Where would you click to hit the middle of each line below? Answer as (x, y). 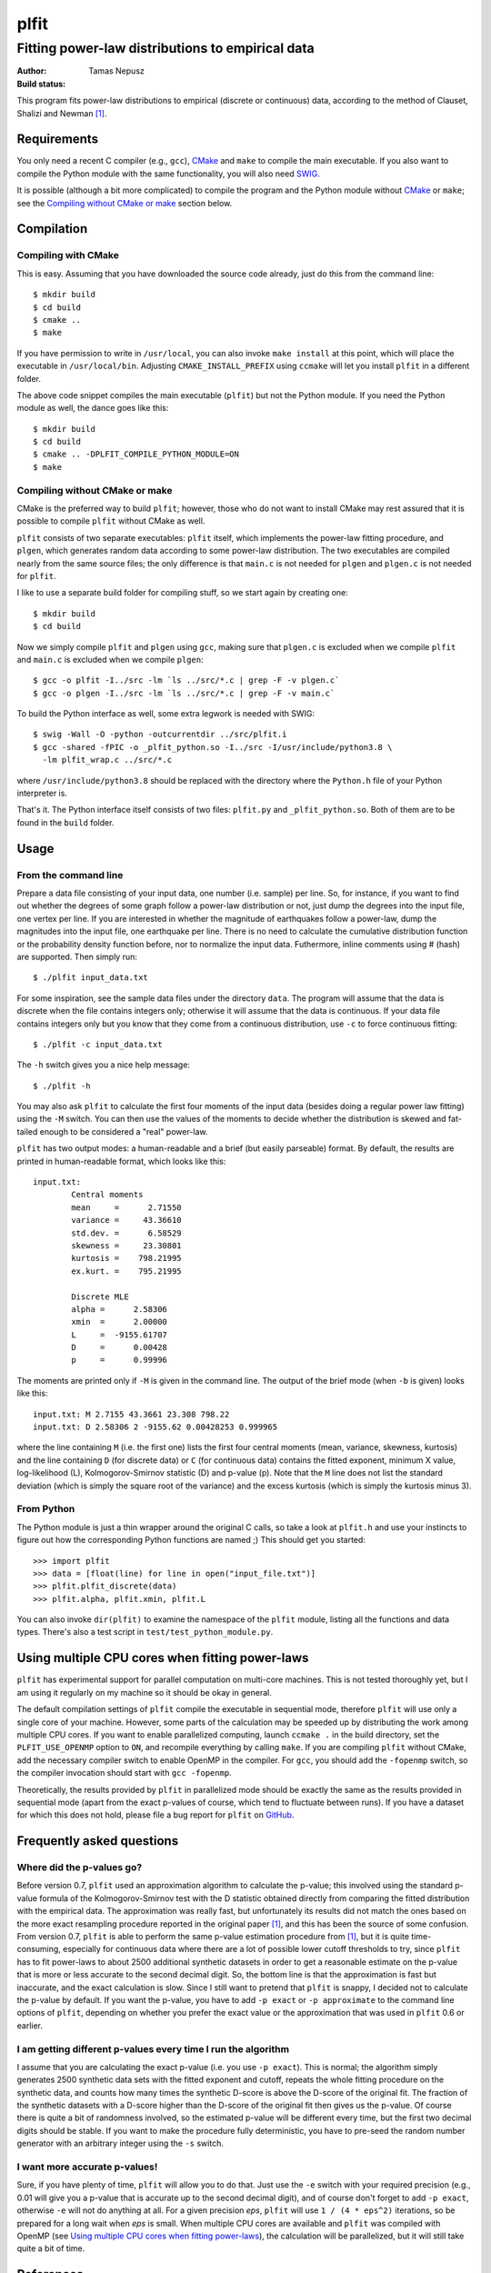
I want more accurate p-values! (87, 2167)
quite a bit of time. (51, 2248)
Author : (32, 71)
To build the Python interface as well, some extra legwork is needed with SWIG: (166, 714)
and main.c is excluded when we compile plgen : (110, 659)
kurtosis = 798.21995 (126, 1258)
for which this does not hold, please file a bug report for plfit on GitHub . (155, 1815)
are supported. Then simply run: (77, 956)
